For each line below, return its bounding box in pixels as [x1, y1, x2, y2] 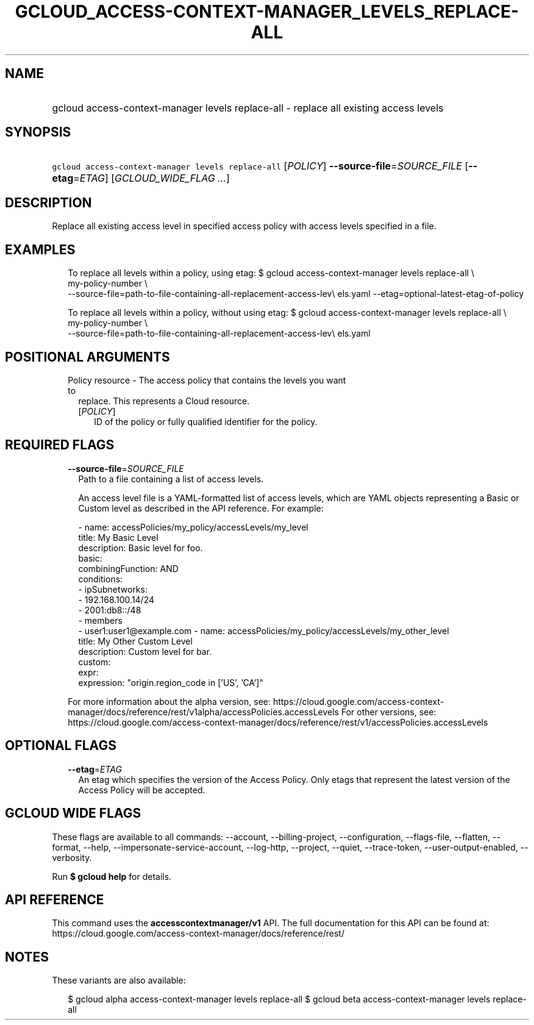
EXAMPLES [5, 241, 76, 257]
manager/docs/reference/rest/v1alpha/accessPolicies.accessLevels [68, 706, 339, 717]
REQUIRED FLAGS [5, 437, 115, 453]
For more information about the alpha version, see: [68, 696, 271, 707]
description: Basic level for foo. [78, 542, 203, 553]
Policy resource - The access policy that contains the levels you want [68, 374, 346, 385]
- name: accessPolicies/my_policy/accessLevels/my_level [78, 521, 308, 532]
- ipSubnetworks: [78, 584, 148, 595]
